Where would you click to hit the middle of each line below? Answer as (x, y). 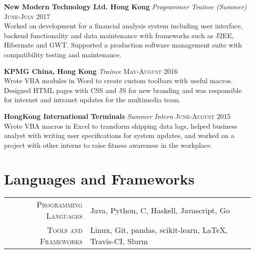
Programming (60, 205)
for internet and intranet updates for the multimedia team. (92, 100)
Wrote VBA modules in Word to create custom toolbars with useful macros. (118, 80)
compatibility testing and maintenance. (63, 54)
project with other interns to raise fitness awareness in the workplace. (108, 145)
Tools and (65, 230)
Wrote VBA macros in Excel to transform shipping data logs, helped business (121, 126)
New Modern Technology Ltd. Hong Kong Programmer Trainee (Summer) (125, 6)
